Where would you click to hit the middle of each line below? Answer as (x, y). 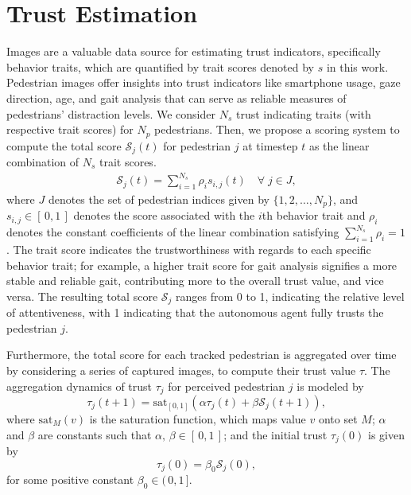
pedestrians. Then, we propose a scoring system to (277, 129)
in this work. (357, 66)
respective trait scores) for (70, 129)
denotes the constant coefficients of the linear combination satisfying (173, 232)
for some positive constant (70, 479)
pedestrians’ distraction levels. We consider (111, 113)
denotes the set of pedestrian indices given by (159, 199)
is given (386, 434)
